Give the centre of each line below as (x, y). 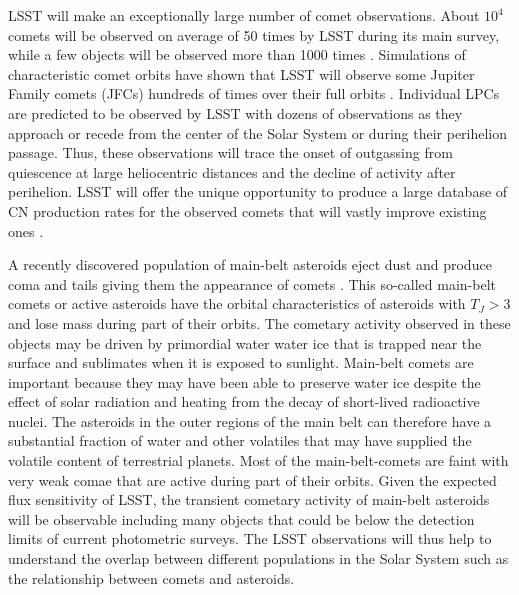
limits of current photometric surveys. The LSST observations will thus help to (250, 538)
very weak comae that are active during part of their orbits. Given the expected (252, 479)
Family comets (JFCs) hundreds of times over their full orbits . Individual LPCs (254, 93)
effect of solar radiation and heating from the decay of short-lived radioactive (244, 401)
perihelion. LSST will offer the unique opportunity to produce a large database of (258, 191)
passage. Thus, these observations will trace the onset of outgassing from (230, 152)
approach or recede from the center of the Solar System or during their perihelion (258, 132)
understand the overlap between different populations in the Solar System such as (258, 558)
